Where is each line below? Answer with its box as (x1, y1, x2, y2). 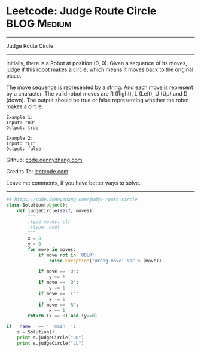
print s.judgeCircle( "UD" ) (17, 335, 84, 341)
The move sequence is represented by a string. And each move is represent (6, 84, 193, 91)
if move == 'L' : (38, 290, 79, 296)
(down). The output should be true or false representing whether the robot (6, 96, 190, 103)
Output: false (6, 145, 42, 152)
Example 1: (6, 114, 33, 120)
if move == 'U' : (38, 268, 79, 274)
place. (6, 72, 22, 79)
